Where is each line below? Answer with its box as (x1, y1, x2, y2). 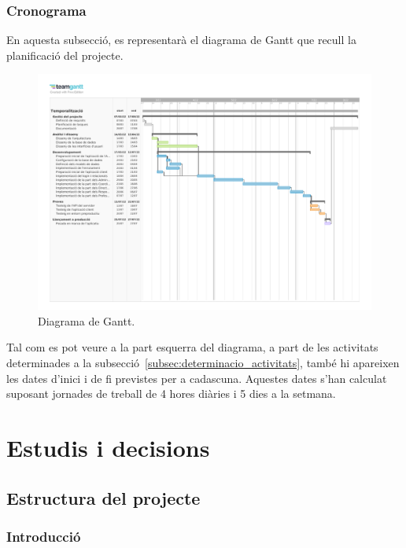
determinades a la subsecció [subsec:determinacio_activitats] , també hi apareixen (6, 354, 400, 370)
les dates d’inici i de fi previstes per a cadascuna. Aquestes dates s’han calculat (6, 370, 387, 386)
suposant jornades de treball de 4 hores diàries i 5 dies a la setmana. (6, 385, 336, 402)
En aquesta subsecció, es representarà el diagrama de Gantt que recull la (6, 31, 356, 48)
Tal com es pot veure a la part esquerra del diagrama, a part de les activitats (6, 339, 378, 355)
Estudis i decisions (6, 431, 210, 463)
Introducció (6, 526, 81, 546)
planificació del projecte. (6, 46, 124, 63)
